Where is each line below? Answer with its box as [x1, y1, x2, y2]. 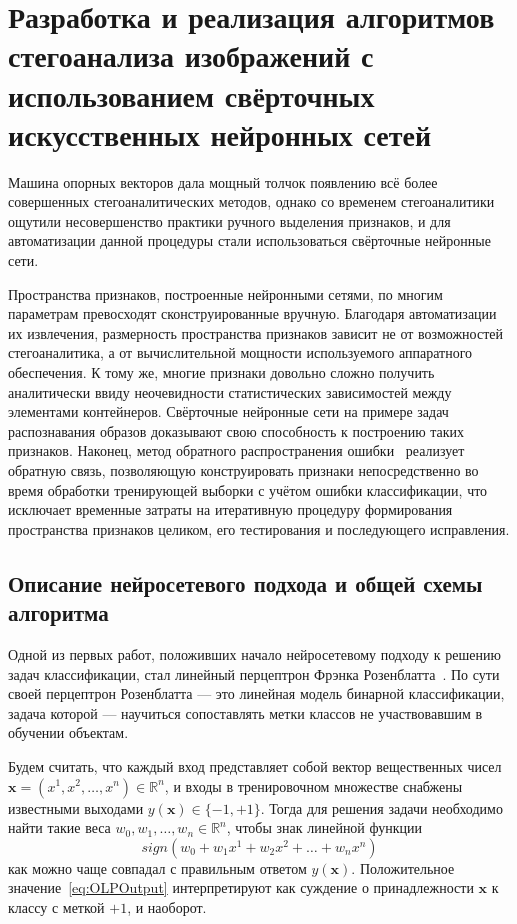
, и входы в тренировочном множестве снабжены [164, 775, 463, 796]
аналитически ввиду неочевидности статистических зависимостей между [8, 381, 452, 402]
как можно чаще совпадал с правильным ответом [8, 857, 307, 878]
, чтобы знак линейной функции [226, 817, 423, 838]
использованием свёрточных [8, 74, 375, 115]
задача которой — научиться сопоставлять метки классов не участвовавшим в [8, 702, 483, 723]
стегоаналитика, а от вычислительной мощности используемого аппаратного [8, 342, 473, 363]
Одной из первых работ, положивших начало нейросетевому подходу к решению [8, 643, 501, 664]
